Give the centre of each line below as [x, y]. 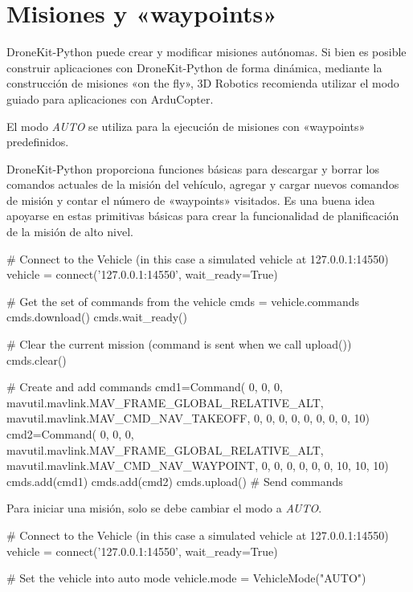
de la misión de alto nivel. [70, 232]
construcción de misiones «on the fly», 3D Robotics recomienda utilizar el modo [203, 83]
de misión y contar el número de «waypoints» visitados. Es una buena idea [191, 200]
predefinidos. [38, 142]
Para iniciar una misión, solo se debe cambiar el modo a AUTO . [164, 508]
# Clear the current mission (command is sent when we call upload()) [179, 344]
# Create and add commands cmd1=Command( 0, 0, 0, [145, 387]
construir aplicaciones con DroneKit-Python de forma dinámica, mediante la [194, 67]
